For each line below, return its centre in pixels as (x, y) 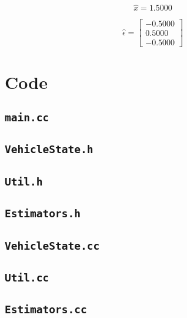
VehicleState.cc (52, 246)
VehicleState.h (49, 150)
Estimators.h (43, 214)
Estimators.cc (46, 310)
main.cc (27, 118)
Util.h (24, 181)
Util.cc (27, 277)
